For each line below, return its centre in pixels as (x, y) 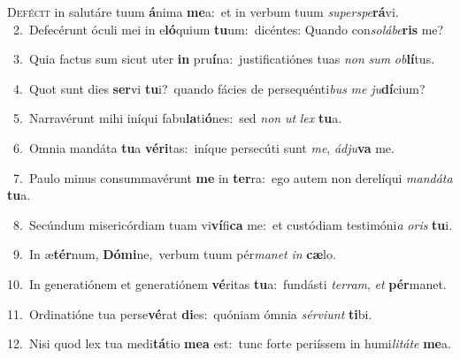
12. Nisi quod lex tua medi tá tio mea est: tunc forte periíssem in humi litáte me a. (229, 343)
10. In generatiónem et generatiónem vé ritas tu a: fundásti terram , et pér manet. (227, 283)
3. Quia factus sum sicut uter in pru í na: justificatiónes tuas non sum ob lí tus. (224, 59)
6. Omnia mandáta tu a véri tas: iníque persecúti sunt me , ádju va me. (203, 147)
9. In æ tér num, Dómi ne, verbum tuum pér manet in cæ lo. (174, 254)
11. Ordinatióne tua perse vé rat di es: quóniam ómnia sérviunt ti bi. (190, 313)
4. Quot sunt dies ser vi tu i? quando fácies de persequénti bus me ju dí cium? (219, 88)
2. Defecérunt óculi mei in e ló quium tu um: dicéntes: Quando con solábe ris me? (228, 29)
